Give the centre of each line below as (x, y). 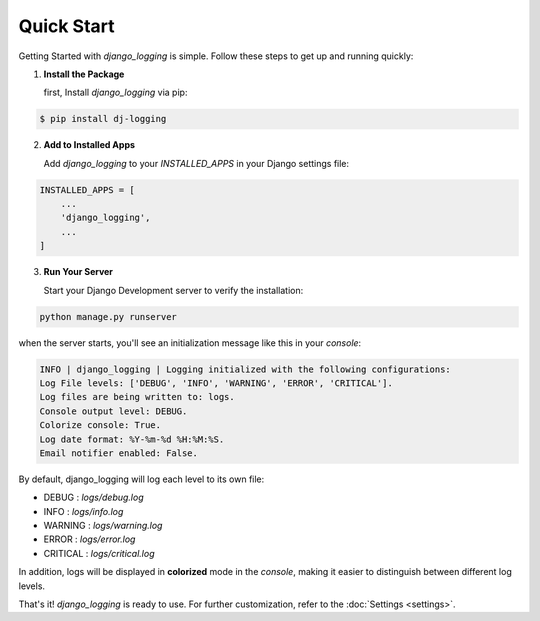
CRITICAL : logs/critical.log (99, 553)
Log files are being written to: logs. (137, 397)
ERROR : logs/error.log (89, 539)
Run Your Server (78, 272)
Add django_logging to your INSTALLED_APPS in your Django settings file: (196, 163)
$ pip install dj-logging (103, 119)
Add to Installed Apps (89, 145)
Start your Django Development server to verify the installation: (173, 290)
